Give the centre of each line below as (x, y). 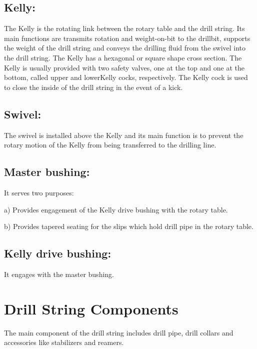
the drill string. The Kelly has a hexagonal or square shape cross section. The (123, 57)
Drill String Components (91, 308)
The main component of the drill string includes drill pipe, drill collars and (119, 332)
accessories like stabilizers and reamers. (64, 342)
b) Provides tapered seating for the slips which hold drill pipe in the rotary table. (129, 226)
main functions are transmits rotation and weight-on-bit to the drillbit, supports (127, 38)
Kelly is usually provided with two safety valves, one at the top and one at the (124, 67)
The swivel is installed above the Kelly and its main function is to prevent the (124, 135)
